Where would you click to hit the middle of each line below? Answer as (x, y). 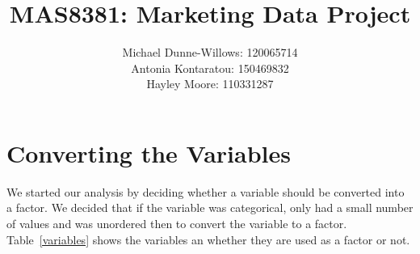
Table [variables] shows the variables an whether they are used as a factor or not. (208, 239)
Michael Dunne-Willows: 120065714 (210, 52)
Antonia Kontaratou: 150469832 (210, 68)
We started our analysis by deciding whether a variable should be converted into (206, 191)
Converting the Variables (149, 152)
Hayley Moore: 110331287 (210, 84)
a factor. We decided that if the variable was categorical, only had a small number (210, 207)
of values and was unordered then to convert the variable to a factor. (177, 224)
